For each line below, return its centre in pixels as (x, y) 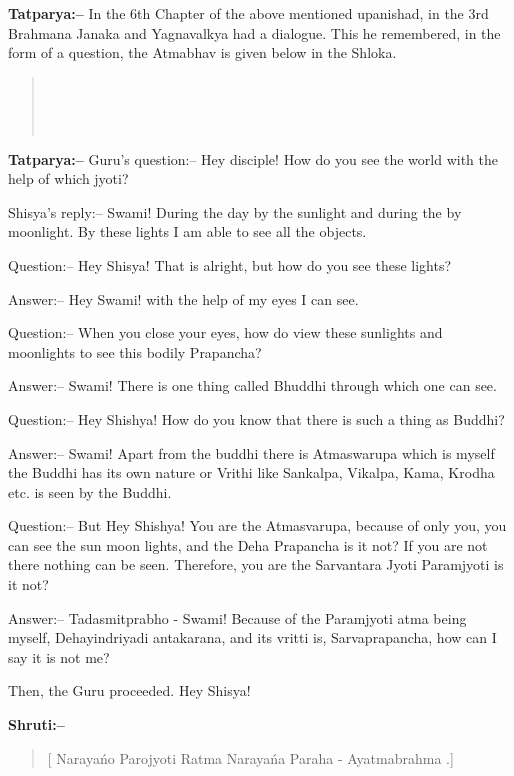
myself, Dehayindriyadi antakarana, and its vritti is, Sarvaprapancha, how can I (252, 637)
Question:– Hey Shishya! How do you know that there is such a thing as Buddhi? (256, 418)
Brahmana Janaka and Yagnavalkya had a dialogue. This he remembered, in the (254, 32)
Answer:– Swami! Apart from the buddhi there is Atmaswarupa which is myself (251, 452)
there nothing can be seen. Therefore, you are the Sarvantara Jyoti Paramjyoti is (256, 564)
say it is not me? (59, 656)
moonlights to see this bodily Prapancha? (135, 351)
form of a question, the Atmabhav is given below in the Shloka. (202, 52)
